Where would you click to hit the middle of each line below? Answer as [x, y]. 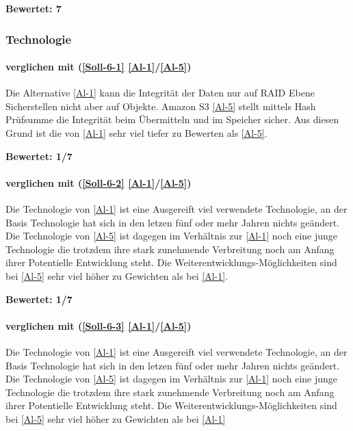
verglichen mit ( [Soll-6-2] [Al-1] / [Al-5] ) [99, 182]
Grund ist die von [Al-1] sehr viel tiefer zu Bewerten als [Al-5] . [136, 133]
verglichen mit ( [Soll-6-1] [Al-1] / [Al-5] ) [99, 67]
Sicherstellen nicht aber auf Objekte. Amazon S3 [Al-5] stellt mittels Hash [161, 106]
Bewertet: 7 [34, 8]
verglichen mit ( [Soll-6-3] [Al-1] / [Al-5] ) [99, 325]
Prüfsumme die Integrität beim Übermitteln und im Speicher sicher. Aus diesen [172, 119]
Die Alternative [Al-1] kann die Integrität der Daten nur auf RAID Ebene [160, 93]
